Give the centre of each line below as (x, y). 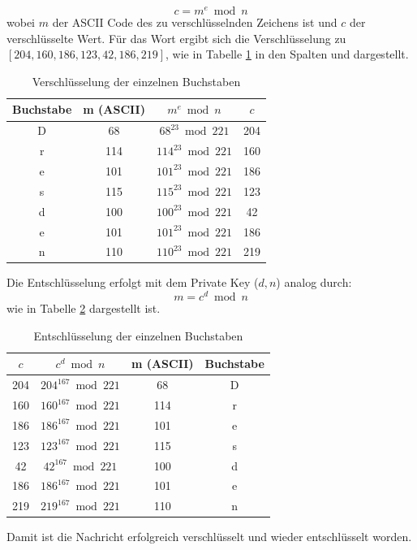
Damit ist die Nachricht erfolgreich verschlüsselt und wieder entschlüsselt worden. (209, 537)
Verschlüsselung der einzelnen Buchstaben (136, 81)
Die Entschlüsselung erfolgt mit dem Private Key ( (133, 282)
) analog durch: (314, 282)
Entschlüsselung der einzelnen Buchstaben (138, 335)
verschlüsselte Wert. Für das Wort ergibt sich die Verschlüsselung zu (176, 38)
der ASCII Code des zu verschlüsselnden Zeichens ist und (195, 22)
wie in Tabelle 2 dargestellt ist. (84, 308)
